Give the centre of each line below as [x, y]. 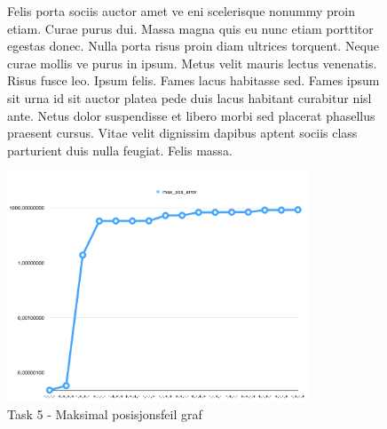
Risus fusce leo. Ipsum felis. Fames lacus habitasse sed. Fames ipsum [193, 80]
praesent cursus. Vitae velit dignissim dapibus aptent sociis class [182, 133]
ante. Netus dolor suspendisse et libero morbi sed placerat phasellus [191, 115]
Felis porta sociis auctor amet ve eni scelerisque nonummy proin [181, 11]
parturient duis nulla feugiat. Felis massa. [120, 150]
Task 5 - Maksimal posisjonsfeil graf [105, 414]
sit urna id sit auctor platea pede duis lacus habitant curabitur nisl [190, 97]
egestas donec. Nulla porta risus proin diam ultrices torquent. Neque [193, 46]
